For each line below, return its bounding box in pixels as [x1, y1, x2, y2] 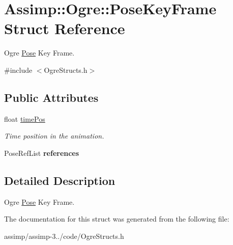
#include [4, 64, 33, 75]
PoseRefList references [4, 147, 79, 158]
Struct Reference [4, 18, 125, 39]
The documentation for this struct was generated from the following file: [4, 213, 229, 224]
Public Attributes [4, 89, 99, 105]
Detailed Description [4, 172, 115, 188]
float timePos [4, 113, 45, 124]
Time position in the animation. [4, 130, 104, 141]
